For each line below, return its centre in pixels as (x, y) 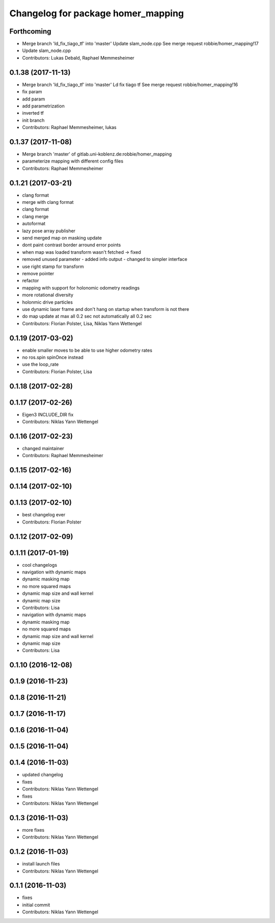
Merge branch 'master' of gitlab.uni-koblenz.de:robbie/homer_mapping (97, 154)
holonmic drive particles (48, 302)
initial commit (36, 905)
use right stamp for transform (53, 266)
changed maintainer (43, 449)
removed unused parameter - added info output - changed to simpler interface (105, 259)
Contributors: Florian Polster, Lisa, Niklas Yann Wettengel (82, 323)
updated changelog (43, 775)
